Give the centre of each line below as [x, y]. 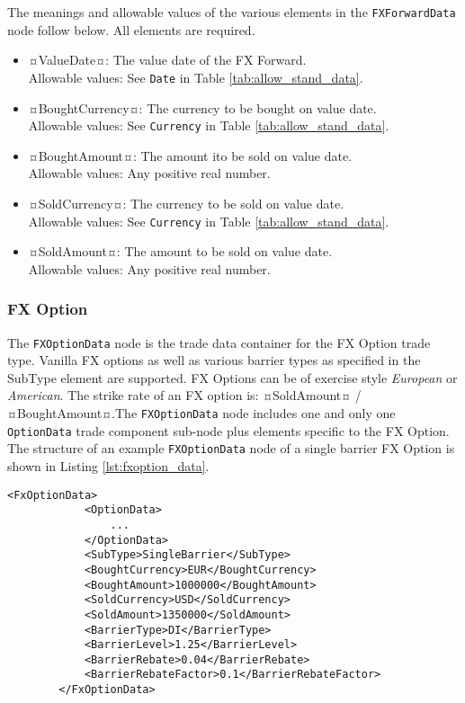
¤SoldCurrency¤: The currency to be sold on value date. [186, 203]
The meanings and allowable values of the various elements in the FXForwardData [232, 12]
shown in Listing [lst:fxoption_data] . [108, 466]
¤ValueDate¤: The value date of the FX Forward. [167, 60]
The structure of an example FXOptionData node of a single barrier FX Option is [231, 448]
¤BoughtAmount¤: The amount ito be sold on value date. [190, 155]
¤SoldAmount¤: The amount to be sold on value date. [180, 251]
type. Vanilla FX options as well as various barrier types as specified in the [214, 360]
